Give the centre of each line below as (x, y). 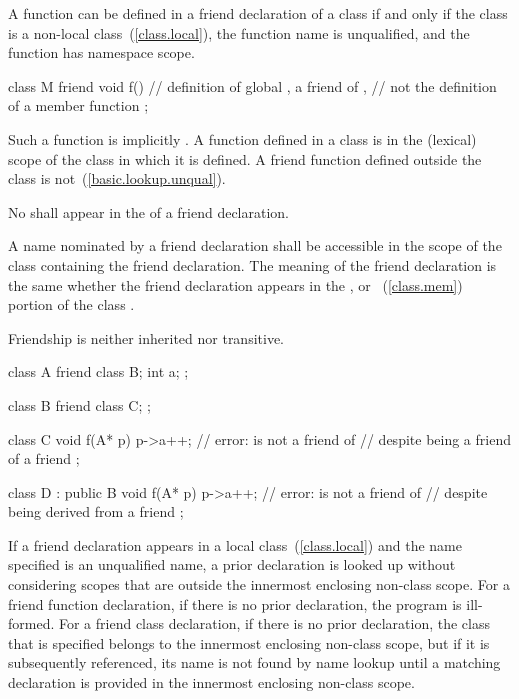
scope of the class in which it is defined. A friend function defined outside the (245, 158)
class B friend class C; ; (79, 404)
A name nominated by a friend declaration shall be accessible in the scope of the (255, 245)
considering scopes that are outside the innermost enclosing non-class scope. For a (259, 584)
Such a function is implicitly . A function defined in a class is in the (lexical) (242, 138)
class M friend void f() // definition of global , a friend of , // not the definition (252, 85)
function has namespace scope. (101, 52)
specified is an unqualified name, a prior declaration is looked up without (232, 564)
